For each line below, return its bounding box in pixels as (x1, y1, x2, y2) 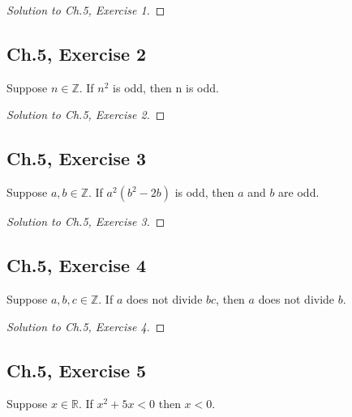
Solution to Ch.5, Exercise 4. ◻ (6, 317, 165, 334)
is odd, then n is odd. (113, 79, 219, 96)
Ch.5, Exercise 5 (6, 357, 147, 382)
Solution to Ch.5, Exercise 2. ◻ (6, 106, 165, 123)
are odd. (278, 184, 320, 201)
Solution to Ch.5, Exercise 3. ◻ (6, 213, 165, 230)
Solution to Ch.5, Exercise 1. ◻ (6, 2, 165, 18)
